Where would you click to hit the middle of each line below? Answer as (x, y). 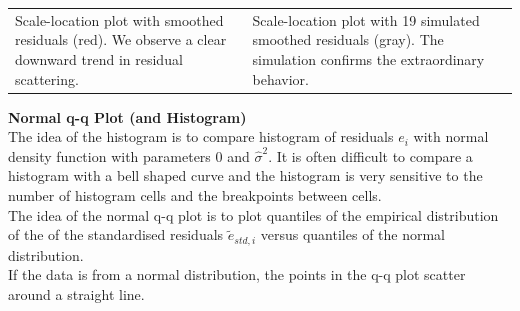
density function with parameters (109, 155)
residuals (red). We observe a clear (121, 39)
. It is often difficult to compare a (370, 155)
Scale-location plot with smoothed (119, 19)
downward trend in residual (99, 58)
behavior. (280, 78)
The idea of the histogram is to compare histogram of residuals (201, 136)
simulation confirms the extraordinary (368, 58)
